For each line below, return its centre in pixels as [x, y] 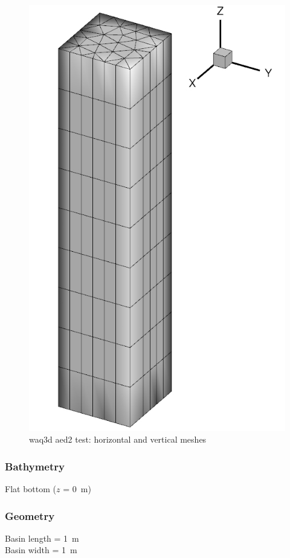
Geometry [30, 515]
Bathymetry [35, 466]
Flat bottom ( [31, 488]
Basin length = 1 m [42, 538]
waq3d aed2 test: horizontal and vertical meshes [118, 439]
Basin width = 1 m [41, 550]
